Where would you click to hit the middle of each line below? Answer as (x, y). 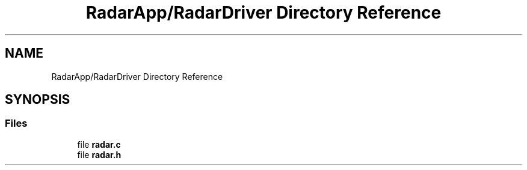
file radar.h (99, 154)
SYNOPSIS (38, 100)
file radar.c (99, 144)
